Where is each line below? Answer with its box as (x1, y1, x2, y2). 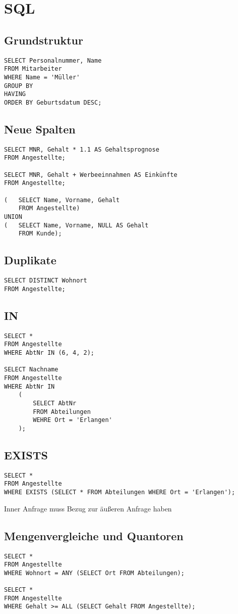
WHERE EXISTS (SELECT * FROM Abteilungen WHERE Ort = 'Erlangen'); (4, 489, 235, 496)
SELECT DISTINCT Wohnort (4, 277, 87, 285)
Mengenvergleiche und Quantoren (4, 528, 184, 543)
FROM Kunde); (18, 230, 62, 238)
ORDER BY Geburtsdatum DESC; (4, 99, 102, 106)
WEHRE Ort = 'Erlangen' (33, 416, 112, 424)
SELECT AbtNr (33, 399, 77, 407)
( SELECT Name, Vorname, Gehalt (4, 196, 120, 204)
